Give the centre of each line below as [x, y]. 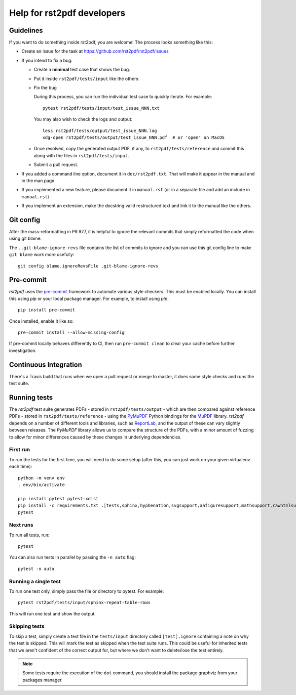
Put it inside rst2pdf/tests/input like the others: [87, 79]
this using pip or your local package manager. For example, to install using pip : [89, 299]
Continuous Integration [46, 365]
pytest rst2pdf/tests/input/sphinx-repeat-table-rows [84, 603]
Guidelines [26, 30]
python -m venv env [41, 478]
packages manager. [42, 680]
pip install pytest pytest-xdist [58, 499]
